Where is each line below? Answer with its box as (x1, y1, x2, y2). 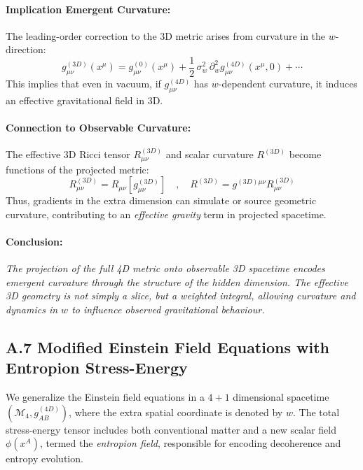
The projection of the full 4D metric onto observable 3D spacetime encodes (6, 261, 325, 276)
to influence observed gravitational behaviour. (71, 302, 265, 317)
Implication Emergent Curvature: (6, 1, 171, 16)
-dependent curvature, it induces (218, 76, 357, 91)
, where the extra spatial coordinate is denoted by (69, 404, 283, 419)
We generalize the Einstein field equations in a (6, 390, 205, 404)
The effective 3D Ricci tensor (6, 147, 130, 162)
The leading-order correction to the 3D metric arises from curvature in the (6, 28, 326, 43)
